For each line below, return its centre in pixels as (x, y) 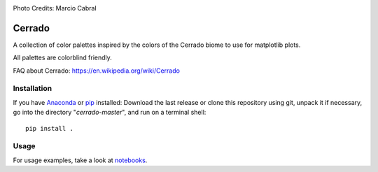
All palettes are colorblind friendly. (62, 58)
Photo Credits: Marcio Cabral (55, 8)
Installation (33, 89)
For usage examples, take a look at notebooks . (80, 160)
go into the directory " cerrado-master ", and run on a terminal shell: (110, 113)
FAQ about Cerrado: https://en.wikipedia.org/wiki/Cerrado (96, 71)
